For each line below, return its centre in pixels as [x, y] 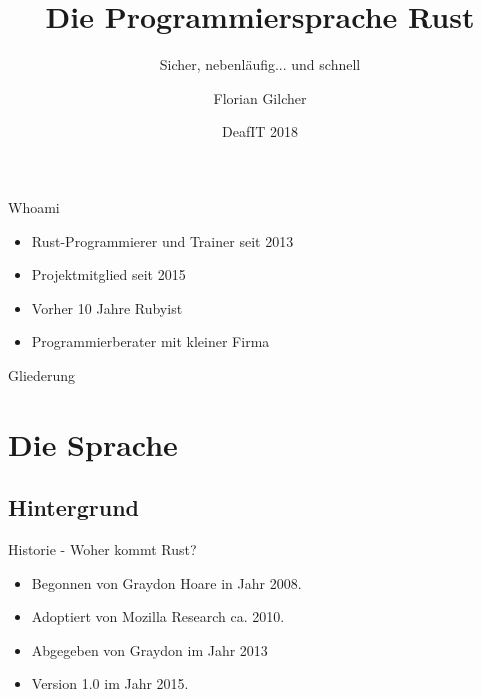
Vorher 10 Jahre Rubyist [107, 307]
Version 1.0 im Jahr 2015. [110, 683]
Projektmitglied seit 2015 [108, 274]
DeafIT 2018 [260, 131]
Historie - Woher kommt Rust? [102, 549]
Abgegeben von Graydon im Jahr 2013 [149, 649]
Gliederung [42, 374]
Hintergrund [74, 507]
